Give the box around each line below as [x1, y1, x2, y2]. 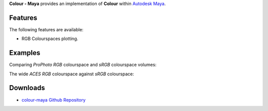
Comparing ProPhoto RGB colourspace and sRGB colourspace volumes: [9, 62, 157, 68]
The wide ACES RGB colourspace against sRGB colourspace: [9, 71, 134, 77]
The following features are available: [9, 26, 84, 32]
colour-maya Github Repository [21, 97, 86, 103]
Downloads [9, 84, 45, 92]
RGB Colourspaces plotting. [21, 36, 78, 42]
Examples [9, 49, 41, 57]
